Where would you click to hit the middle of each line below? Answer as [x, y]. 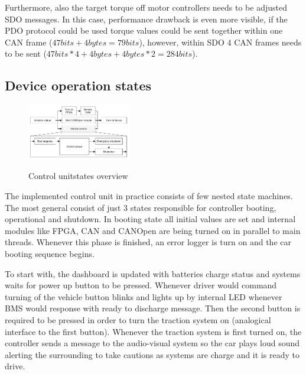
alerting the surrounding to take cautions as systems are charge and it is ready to [152, 354]
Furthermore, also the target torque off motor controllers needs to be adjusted [146, 7]
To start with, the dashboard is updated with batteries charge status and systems [153, 273]
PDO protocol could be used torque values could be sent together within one [144, 30]
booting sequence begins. [50, 253]
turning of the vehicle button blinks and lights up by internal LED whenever [144, 296]
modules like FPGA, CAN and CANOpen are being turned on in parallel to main [153, 230]
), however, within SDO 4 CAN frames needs [220, 42]
